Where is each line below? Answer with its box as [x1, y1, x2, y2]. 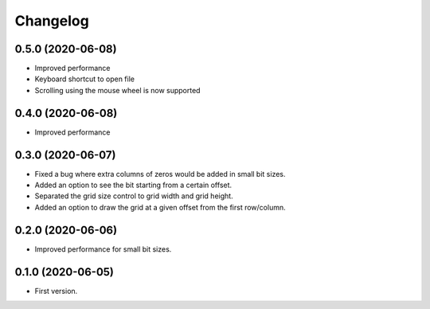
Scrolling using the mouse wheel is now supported [34, 85, 201, 95]
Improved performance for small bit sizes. [34, 244, 172, 254]
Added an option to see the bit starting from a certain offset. [34, 180, 233, 190]
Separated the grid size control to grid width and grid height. [34, 191, 234, 201]
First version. [34, 286, 78, 295]
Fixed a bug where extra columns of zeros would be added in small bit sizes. [34, 169, 286, 178]
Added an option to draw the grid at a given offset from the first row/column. [34, 202, 286, 212]
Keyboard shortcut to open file [34, 74, 135, 84]
